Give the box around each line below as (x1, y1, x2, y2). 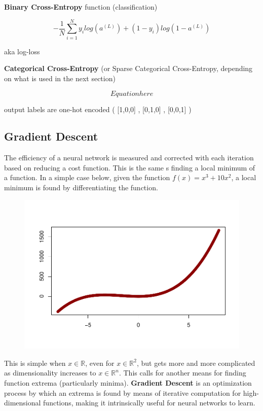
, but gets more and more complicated (136, 357, 255, 368)
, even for (85, 357, 115, 368)
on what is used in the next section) (4, 73, 116, 83)
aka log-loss (4, 46, 40, 56)
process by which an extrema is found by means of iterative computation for (4, 387, 241, 398)
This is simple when (4, 357, 66, 368)
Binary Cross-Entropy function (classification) (4, 2, 158, 12)
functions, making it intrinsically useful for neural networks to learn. (43, 397, 255, 408)
